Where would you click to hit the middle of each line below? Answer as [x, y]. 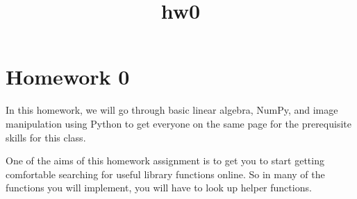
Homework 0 [68, 77]
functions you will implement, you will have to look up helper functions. [159, 188]
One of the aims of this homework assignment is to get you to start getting [165, 161]
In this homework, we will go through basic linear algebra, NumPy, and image [172, 110]
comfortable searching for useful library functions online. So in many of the [165, 174]
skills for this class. [46, 137]
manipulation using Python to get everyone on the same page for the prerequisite [178, 123]
